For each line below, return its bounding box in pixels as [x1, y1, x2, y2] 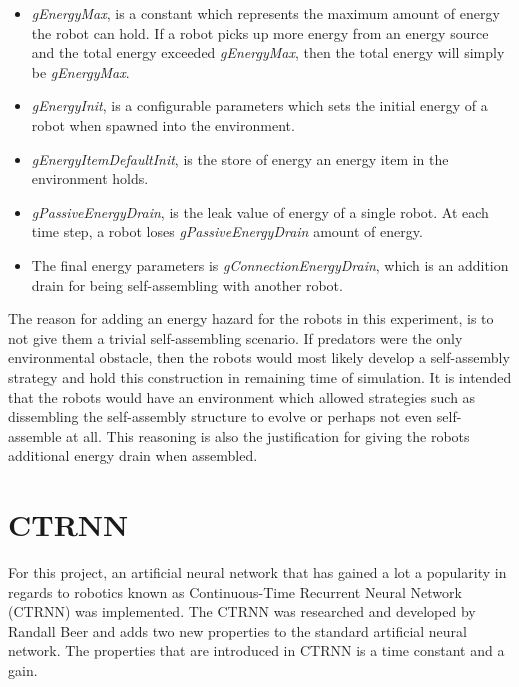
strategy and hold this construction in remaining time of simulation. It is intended [8, 366, 512, 387]
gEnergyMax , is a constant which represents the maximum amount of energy [31, 3, 500, 23]
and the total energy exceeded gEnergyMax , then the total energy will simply [31, 42, 505, 63]
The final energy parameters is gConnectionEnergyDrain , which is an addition [31, 254, 509, 275]
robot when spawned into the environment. [31, 114, 295, 135]
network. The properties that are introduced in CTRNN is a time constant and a [8, 640, 505, 661]
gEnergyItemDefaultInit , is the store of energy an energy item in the [31, 148, 449, 169]
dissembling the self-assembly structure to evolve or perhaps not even [8, 406, 433, 427]
